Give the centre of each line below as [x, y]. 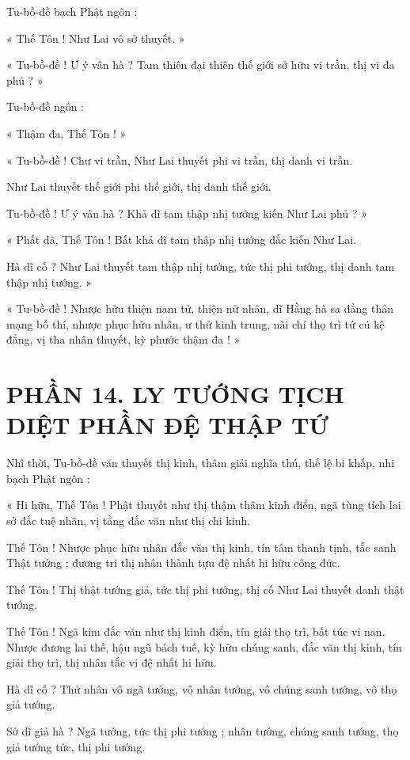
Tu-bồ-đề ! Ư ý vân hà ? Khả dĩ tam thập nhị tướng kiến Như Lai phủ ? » [187, 213]
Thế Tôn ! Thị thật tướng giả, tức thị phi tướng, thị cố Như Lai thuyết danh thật [205, 589]
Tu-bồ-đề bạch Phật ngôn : [72, 11]
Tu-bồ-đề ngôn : [46, 106]
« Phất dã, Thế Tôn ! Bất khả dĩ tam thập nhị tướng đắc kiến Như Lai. [182, 239]
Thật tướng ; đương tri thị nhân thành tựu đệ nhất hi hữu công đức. [173, 562]
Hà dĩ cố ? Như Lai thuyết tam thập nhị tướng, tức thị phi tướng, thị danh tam [201, 266]
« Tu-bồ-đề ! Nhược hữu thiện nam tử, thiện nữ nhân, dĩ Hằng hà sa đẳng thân [200, 308]
